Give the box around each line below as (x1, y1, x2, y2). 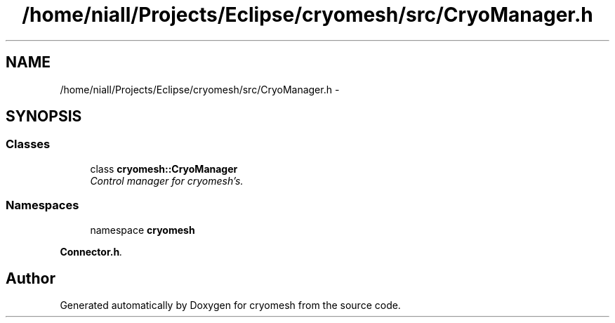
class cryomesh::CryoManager (90, 162, 238, 175)
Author (6, 269, 55, 287)
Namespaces (6, 198, 79, 213)
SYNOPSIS (6, 107, 82, 126)
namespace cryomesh (90, 223, 195, 236)
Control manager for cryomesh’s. (90, 174, 244, 187)
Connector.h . (60, 245, 123, 258)
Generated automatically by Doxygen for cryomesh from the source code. (60, 299, 401, 312)
